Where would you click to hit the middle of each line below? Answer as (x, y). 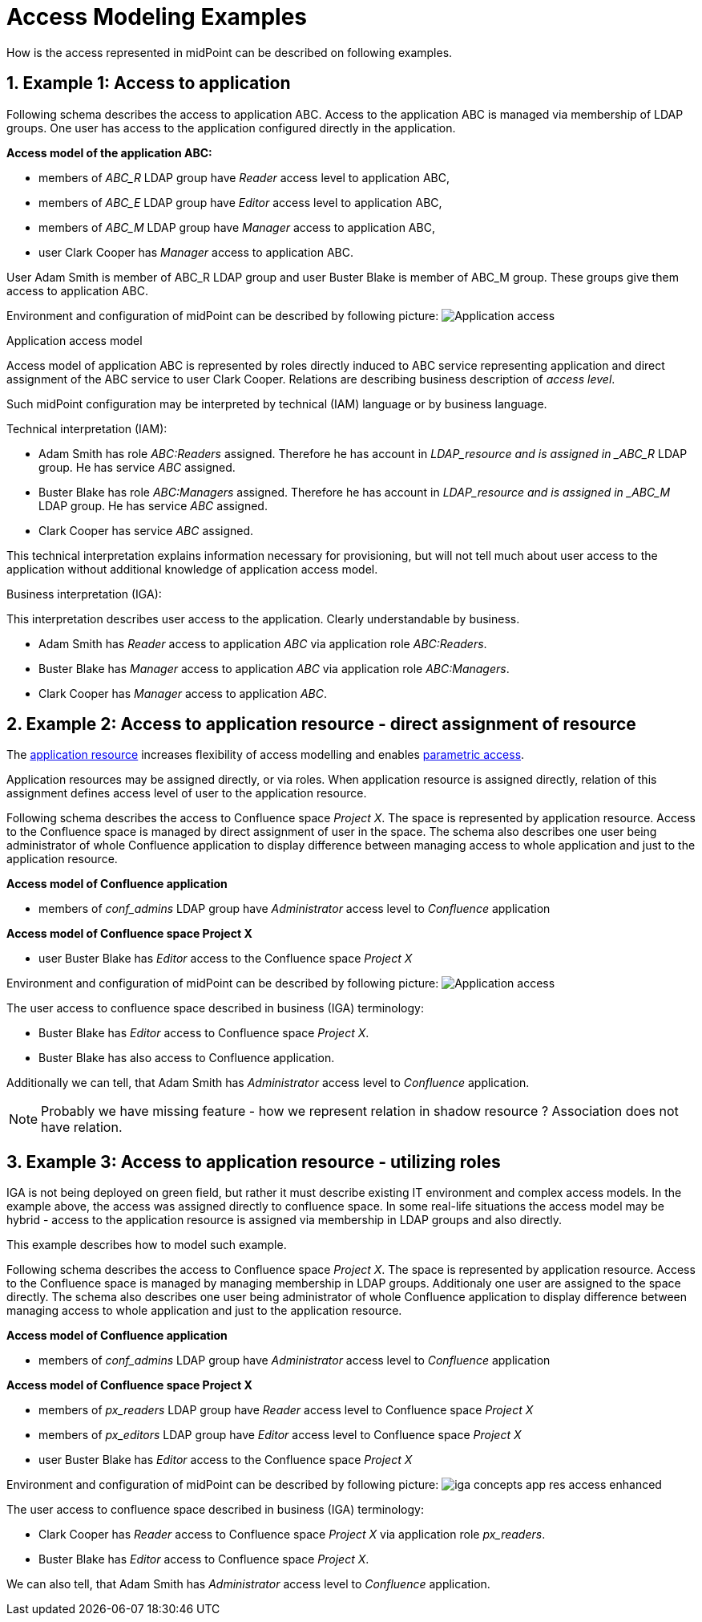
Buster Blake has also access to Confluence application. (187, 1058)
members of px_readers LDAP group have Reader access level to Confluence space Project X (286, 1410)
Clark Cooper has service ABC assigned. (146, 530)
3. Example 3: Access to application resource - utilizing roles (254, 1162)
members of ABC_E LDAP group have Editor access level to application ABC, (240, 202)
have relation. (82, 1127)
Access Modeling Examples (157, 17)
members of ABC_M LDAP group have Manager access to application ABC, (237, 227)
